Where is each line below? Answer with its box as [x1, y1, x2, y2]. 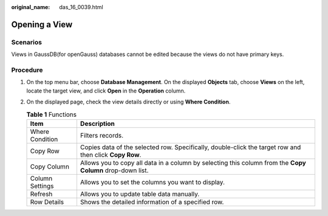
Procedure [11, 66, 43, 74]
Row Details [30, 198, 64, 206]
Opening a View [11, 19, 73, 30]
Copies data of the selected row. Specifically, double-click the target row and [80, 143, 301, 152]
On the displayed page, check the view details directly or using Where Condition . [26, 98, 231, 106]
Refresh [30, 189, 53, 198]
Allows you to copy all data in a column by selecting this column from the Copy [80, 158, 306, 167]
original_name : [11, 4, 50, 10]
